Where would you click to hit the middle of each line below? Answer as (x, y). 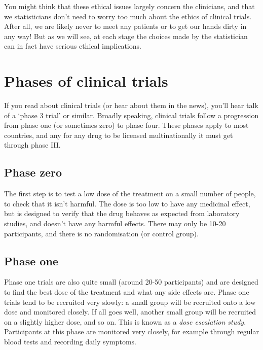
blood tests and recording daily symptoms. (70, 341)
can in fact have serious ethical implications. (73, 46)
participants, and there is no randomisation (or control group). (101, 233)
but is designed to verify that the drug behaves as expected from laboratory (122, 213)
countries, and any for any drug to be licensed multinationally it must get (119, 135)
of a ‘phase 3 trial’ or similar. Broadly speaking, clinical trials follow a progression (131, 115)
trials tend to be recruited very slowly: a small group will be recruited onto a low (130, 302)
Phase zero (33, 172)
